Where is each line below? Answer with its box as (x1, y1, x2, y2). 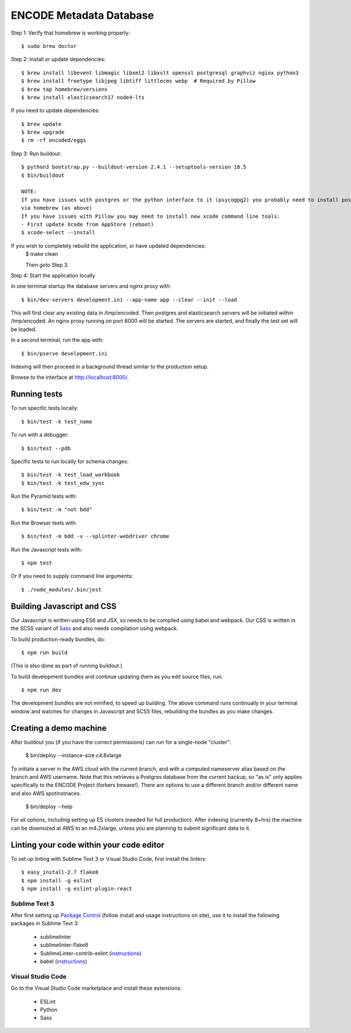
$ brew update (21, 121, 61, 127)
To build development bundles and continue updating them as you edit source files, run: (11, 673, 223, 680)
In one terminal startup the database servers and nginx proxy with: (11, 283, 171, 290)
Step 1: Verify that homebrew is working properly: (11, 29, 130, 36)
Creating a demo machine (11, 723, 107, 733)
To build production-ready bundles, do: (11, 635, 105, 642)
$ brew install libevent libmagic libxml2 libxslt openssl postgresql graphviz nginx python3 (21, 69, 299, 76)
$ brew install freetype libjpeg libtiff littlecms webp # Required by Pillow (21, 78, 256, 84)
